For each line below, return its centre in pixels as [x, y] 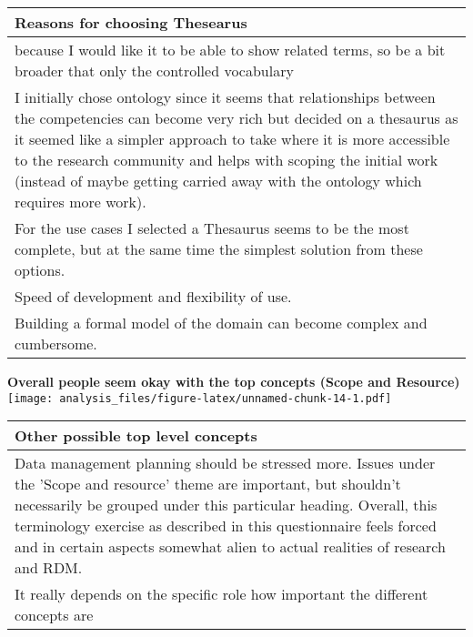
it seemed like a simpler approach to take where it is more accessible [232, 139]
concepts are [54, 615]
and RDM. [49, 568]
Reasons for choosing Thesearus [131, 22]
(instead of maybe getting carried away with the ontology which [218, 181]
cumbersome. [56, 344]
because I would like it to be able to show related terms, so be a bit [230, 50]
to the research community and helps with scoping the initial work [226, 160]
